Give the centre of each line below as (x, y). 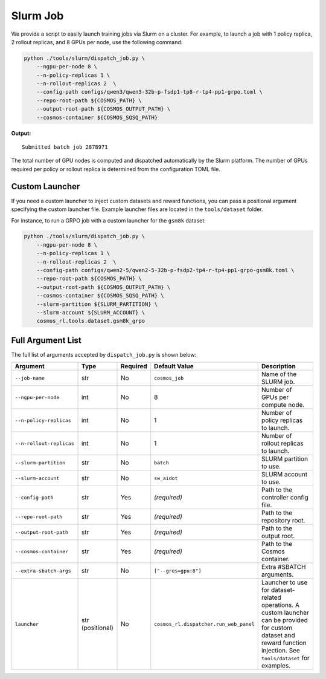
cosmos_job (169, 378)
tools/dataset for (286, 658)
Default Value (174, 366)
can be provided (284, 620)
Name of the (279, 374)
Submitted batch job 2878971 (65, 147)
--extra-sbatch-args (43, 570)
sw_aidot (166, 478)
